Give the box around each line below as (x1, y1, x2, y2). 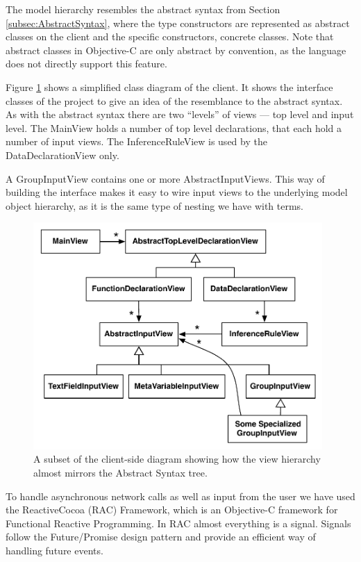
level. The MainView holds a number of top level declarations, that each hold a (6, 120, 342, 135)
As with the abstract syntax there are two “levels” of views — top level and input (6, 107, 354, 122)
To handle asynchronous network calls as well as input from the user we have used (6, 488, 355, 503)
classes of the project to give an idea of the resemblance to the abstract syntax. (6, 93, 343, 108)
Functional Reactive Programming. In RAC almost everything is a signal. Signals (6, 515, 351, 530)
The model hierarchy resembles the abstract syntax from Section (6, 2, 280, 16)
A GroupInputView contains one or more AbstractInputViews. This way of (6, 171, 325, 185)
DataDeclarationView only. (6, 147, 119, 162)
